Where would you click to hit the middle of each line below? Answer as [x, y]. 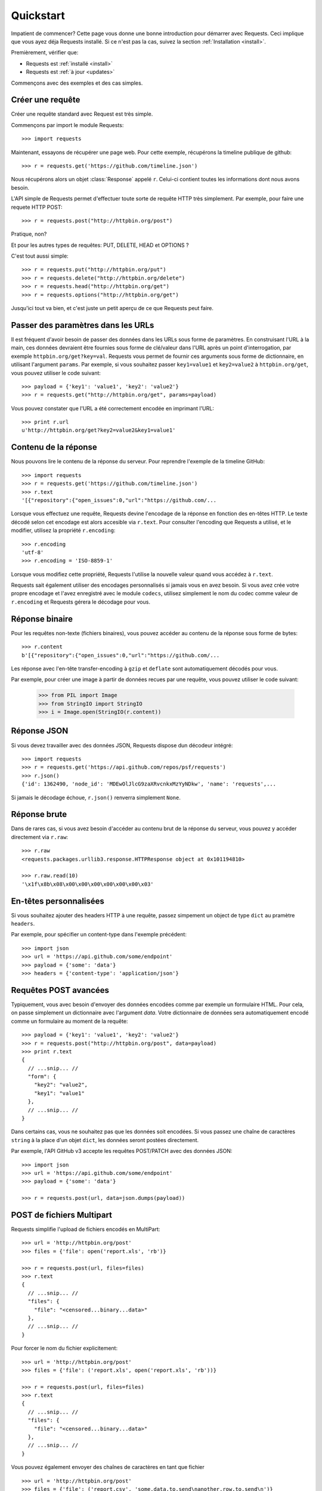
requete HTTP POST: [37, 207]
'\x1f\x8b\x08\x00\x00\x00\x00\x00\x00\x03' [88, 884]
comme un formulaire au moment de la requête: [69, 1021]
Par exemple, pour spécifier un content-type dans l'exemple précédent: [99, 935]
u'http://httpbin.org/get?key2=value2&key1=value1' [99, 430]
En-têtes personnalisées [58, 901]
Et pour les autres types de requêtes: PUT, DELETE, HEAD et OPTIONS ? [100, 245]
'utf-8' [33, 552]
